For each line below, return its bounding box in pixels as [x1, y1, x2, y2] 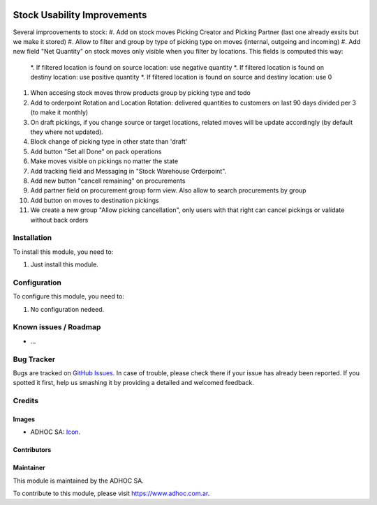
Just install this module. [30, 260, 99, 269]
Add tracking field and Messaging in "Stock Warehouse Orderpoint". [30, 167, 227, 175]
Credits [13, 396, 38, 406]
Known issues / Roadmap [13, 322, 101, 332]
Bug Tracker [13, 354, 56, 364]
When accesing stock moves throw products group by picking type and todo [30, 89, 251, 97]
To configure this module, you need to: [13, 292, 125, 301]
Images [13, 415, 35, 423]
